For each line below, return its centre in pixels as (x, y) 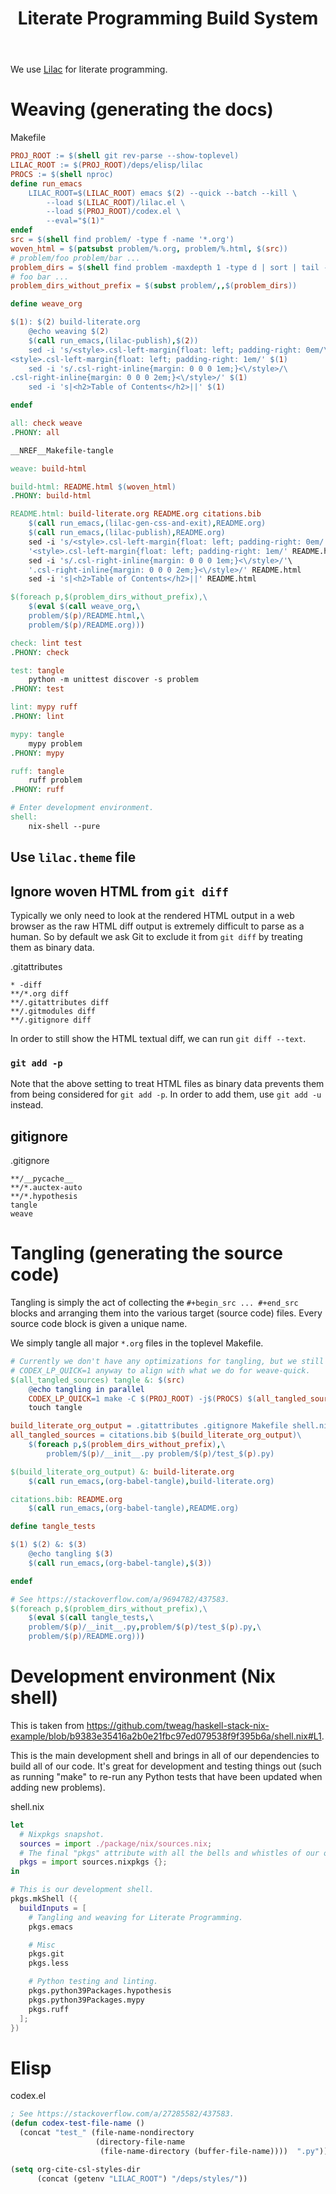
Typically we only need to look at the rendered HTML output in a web (152, 915)
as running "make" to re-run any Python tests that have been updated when (166, 1776)
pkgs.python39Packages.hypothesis (100, 1991)
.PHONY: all (35, 432)
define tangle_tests (53, 1527)
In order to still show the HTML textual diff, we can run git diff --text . (158, 1038)
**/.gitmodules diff (53, 1011)
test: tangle (37, 670)
